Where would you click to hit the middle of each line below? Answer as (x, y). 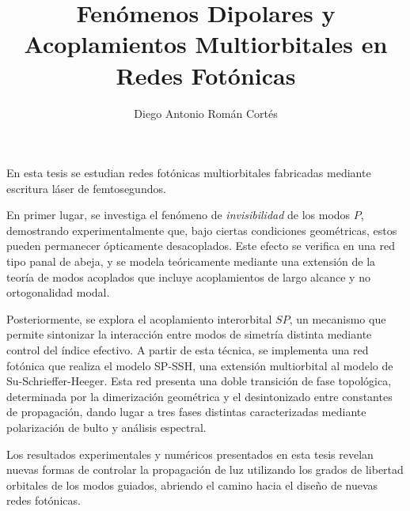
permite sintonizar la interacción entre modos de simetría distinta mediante (189, 334)
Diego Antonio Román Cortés (206, 113)
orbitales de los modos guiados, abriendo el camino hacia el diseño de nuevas (192, 485)
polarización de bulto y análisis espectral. (106, 427)
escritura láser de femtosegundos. (86, 188)
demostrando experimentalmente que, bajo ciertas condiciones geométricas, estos (202, 230)
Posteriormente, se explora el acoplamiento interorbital (139, 318)
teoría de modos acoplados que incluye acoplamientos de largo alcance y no (188, 276)
